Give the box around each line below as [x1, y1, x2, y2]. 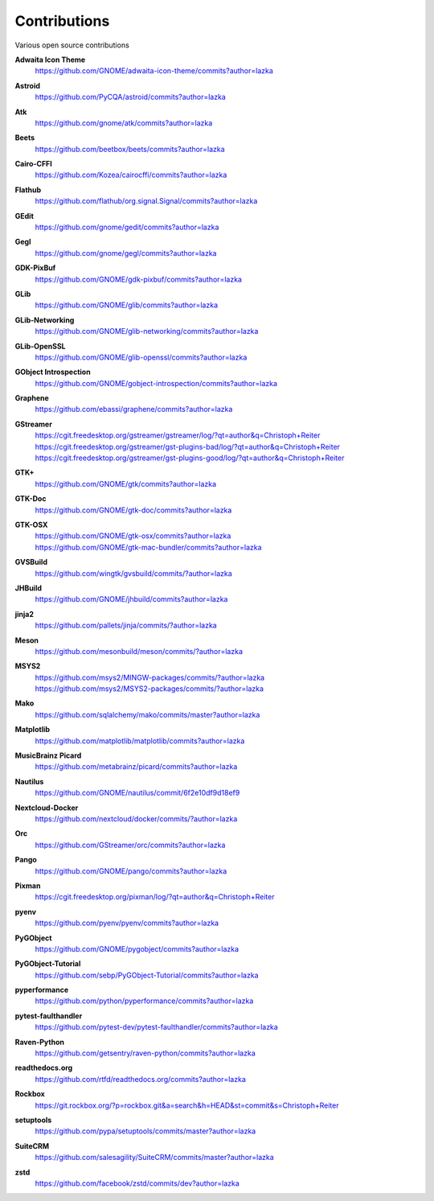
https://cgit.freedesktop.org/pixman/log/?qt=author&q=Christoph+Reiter [35, 892, 275, 902]
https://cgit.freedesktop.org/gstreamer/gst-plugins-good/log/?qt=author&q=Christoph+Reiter [35, 453, 345, 463]
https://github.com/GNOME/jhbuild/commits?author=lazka [35, 594, 228, 604]
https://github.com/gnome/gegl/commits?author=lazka [35, 248, 217, 257]
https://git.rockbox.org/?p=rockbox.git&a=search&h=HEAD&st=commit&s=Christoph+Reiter [35, 1100, 339, 1110]
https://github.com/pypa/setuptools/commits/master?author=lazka [35, 1126, 256, 1136]
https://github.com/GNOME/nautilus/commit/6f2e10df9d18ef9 [35, 788, 240, 798]
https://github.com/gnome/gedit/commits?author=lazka [35, 222, 219, 232]
